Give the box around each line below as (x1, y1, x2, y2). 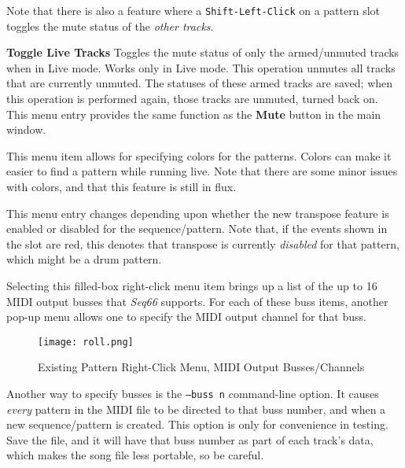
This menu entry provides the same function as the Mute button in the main (6, 105, 381, 122)
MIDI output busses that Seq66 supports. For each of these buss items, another (6, 293, 388, 309)
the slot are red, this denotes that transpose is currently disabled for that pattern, (6, 235, 399, 252)
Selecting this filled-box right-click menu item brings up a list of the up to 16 (6, 277, 377, 293)
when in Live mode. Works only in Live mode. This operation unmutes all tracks (6, 59, 396, 76)
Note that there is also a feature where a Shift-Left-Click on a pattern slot (6, 2, 381, 18)
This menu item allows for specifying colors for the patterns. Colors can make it (6, 147, 392, 164)
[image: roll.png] (38, 336, 134, 348)
